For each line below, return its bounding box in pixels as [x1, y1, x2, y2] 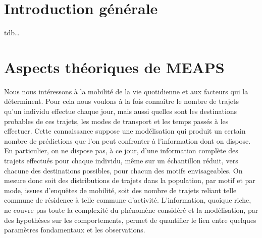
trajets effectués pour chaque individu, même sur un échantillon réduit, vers [4, 155, 238, 165]
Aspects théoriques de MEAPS [4, 56, 225, 77]
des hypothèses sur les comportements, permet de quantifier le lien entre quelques [4, 214, 256, 225]
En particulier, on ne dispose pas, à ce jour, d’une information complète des [4, 145, 238, 156]
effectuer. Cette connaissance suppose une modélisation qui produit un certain [4, 126, 246, 136]
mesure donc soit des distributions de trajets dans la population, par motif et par [4, 175, 255, 186]
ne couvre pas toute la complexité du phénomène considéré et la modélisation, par [4, 204, 258, 215]
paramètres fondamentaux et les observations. [4, 224, 145, 235]
